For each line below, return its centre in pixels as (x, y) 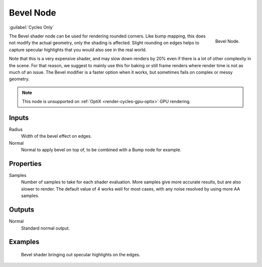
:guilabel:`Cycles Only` (32, 27)
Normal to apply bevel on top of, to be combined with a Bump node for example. (101, 150)
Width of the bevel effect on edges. (57, 136)
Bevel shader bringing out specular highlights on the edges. (81, 254)
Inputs (19, 117)
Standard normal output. (46, 228)
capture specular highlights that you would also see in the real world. (78, 50)
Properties (25, 164)
